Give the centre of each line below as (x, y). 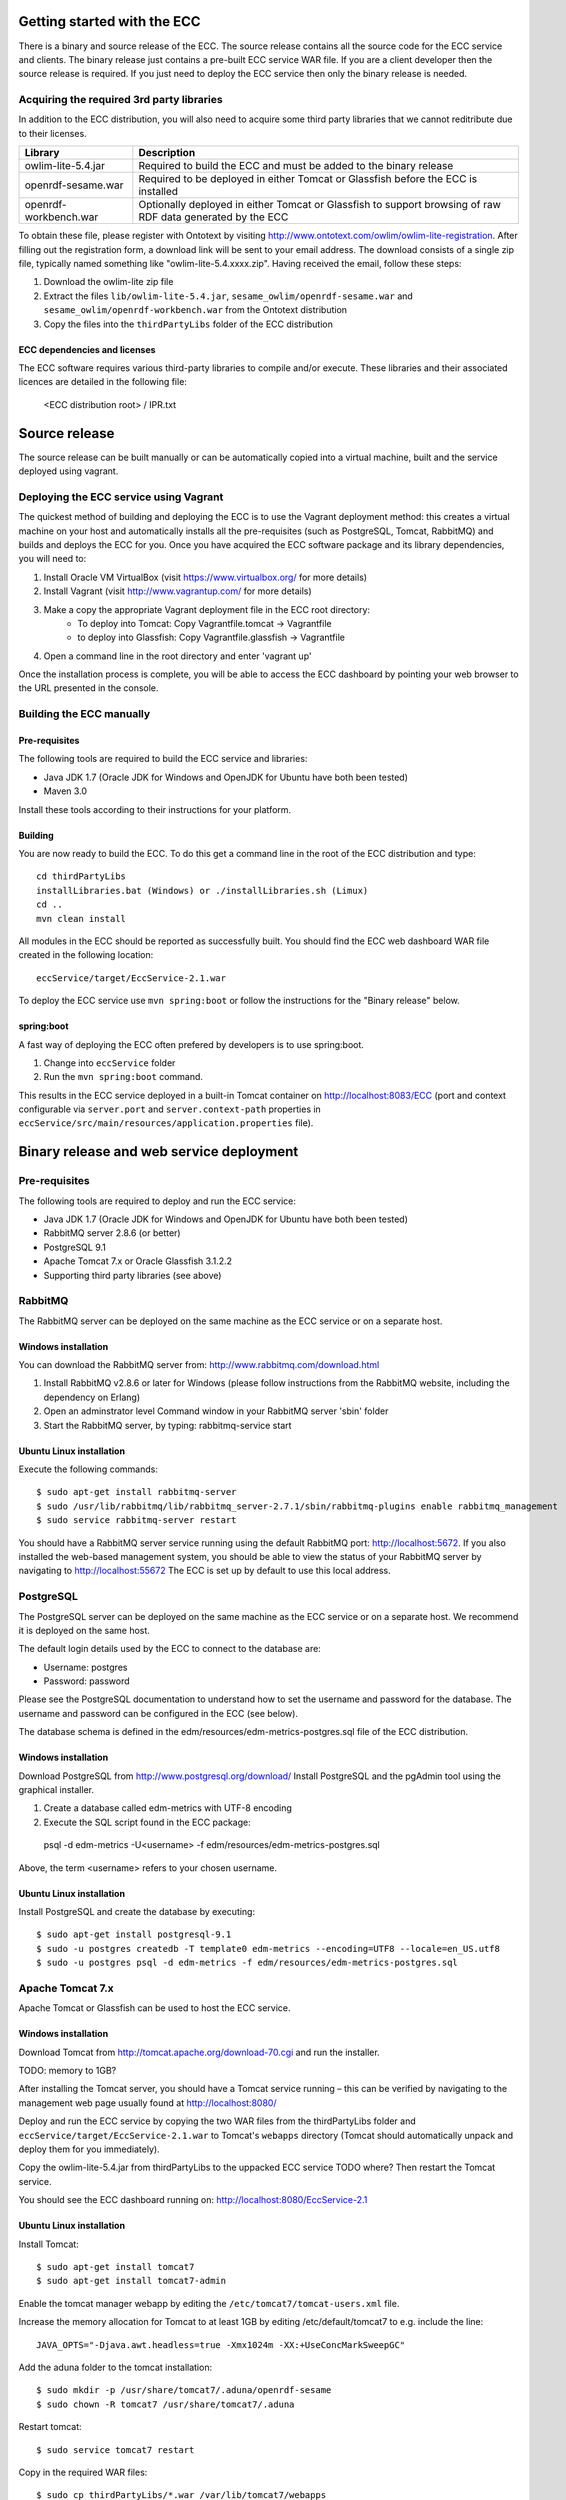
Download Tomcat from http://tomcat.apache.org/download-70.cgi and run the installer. (199, 2052)
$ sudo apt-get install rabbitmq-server (136, 1492)
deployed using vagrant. (68, 471)
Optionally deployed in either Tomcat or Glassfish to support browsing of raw (320, 205)
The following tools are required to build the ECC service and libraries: (163, 759)
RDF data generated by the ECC (213, 217)
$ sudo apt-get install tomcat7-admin (131, 2281)
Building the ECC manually (84, 714)
